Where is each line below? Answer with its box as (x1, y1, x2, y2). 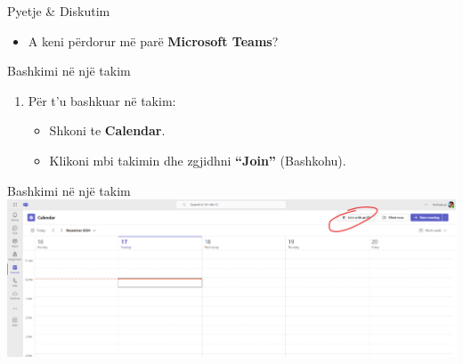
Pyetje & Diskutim (7, 2, 110, 20)
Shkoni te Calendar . (49, 121, 166, 140)
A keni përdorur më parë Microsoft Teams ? (28, 31, 279, 50)
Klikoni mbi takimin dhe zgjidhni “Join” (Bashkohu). (49, 150, 346, 169)
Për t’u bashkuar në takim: (28, 91, 176, 109)
